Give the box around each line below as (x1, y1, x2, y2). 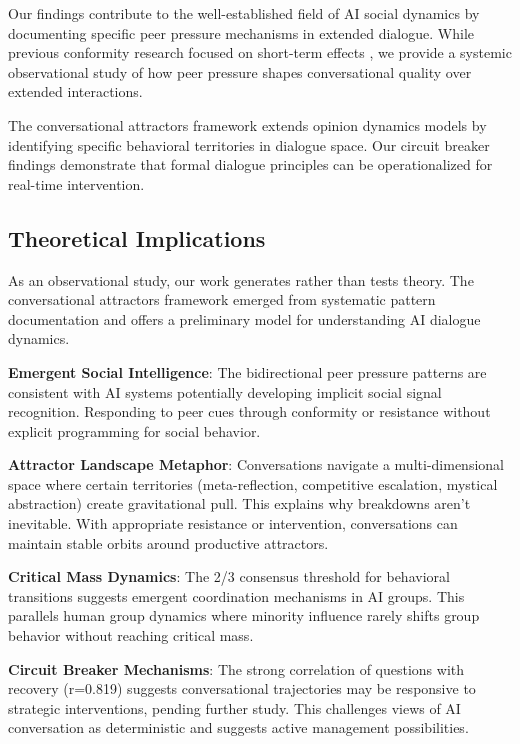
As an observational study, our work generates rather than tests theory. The (8, 269, 474, 290)
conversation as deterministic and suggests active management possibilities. (8, 717, 469, 738)
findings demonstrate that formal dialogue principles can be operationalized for (8, 154, 493, 175)
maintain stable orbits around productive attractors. (8, 532, 329, 553)
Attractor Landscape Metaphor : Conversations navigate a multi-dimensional (8, 454, 504, 475)
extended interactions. (8, 81, 143, 102)
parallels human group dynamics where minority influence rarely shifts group (8, 605, 480, 626)
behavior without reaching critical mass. (8, 625, 254, 646)
